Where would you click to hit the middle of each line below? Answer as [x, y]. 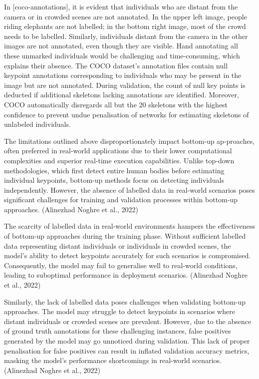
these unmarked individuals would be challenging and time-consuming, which [122, 55]
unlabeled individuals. [37, 124]
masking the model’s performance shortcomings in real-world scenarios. [113, 360]
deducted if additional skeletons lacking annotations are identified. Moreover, [122, 95]
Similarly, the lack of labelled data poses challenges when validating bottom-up [125, 301]
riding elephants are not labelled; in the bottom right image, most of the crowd [125, 26]
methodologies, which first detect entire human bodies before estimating [114, 170]
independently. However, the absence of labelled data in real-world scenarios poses [129, 189]
